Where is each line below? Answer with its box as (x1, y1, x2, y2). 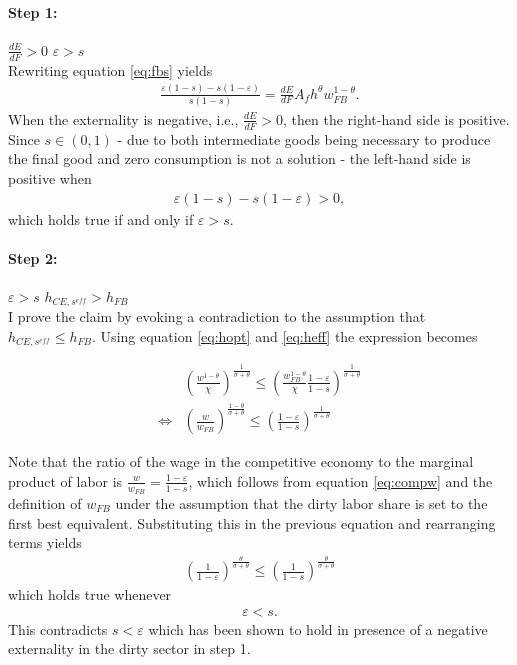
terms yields (8, 532, 82, 553)
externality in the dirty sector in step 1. (8, 638, 251, 659)
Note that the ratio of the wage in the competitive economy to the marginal (8, 451, 474, 472)
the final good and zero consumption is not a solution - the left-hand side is (8, 148, 471, 169)
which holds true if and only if (8, 208, 194, 229)
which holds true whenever (8, 584, 172, 605)
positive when (8, 167, 92, 188)
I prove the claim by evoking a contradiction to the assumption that (8, 306, 426, 327)
